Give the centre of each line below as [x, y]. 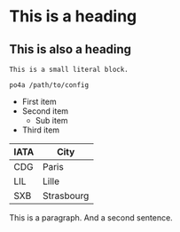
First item [39, 101]
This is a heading [73, 16]
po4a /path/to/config [49, 85]
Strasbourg [66, 196]
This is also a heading [70, 49]
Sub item [51, 120]
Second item [45, 111]
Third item [41, 130]
